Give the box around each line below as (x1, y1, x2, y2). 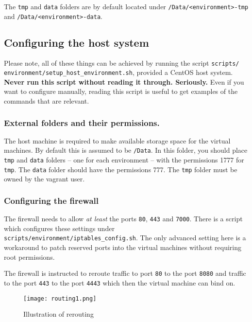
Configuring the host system (4, 35, 149, 50)
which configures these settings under (4, 223, 115, 233)
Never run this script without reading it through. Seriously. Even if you (4, 76, 244, 87)
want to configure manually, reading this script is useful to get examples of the (4, 86, 238, 96)
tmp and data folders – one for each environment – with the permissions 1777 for (4, 155, 244, 165)
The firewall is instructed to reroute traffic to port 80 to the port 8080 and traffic (4, 268, 246, 278)
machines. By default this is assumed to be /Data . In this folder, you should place (4, 145, 248, 155)
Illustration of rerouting (23, 309, 94, 319)
